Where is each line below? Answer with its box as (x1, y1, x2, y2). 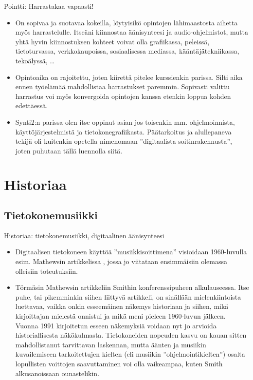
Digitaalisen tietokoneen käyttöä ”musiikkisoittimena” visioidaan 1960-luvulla (15, 247, 247, 257)
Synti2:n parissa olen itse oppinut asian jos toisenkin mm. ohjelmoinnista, (15, 116, 235, 127)
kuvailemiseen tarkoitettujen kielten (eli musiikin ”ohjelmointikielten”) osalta (15, 349, 245, 359)
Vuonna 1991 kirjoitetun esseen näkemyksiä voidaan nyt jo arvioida (15, 320, 217, 330)
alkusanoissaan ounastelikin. (15, 368, 100, 378)
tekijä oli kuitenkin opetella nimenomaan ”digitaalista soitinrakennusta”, (15, 136, 233, 146)
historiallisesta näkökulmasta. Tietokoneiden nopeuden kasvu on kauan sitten (15, 330, 247, 340)
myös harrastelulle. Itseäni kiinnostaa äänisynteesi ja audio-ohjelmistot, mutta (15, 27, 248, 37)
